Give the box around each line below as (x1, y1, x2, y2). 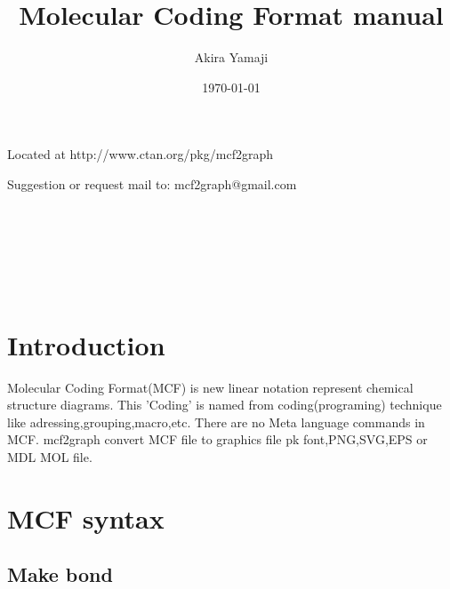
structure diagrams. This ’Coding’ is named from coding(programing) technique (7, 395, 442, 414)
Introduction (7, 326, 165, 362)
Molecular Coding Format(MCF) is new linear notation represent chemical (7, 378, 414, 396)
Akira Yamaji (194, 48, 269, 67)
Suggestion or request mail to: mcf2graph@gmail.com (7, 174, 297, 193)
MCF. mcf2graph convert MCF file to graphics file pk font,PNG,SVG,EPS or (7, 430, 428, 449)
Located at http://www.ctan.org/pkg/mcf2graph (7, 145, 273, 163)
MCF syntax (7, 499, 165, 536)
